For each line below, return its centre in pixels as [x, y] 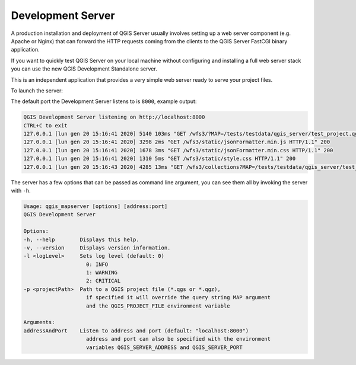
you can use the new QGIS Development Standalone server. [84, 69]
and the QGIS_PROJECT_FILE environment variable [158, 306]
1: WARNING [102, 273]
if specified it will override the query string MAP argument [179, 297]
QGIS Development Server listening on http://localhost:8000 [114, 117]
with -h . [21, 190]
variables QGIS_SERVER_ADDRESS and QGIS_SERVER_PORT [164, 347]
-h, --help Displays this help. [81, 239]
